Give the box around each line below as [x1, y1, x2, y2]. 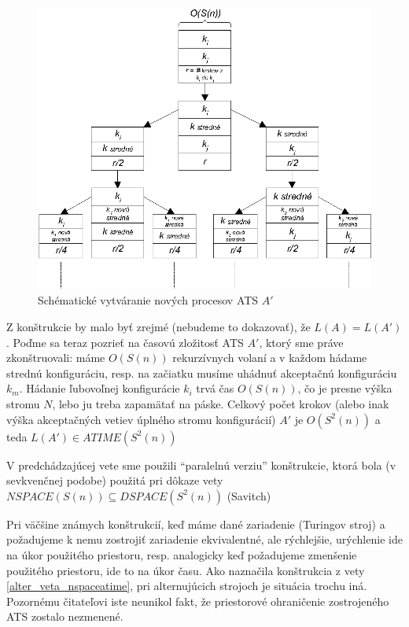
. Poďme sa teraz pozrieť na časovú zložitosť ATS [6, 334, 244, 350]
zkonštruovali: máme [6, 349, 105, 366]
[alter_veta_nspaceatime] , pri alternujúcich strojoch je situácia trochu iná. [6, 577, 367, 594]
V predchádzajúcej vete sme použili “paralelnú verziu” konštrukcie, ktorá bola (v [6, 456, 396, 473]
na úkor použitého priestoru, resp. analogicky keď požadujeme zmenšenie [6, 546, 357, 562]
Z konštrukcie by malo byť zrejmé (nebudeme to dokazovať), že [6, 319, 311, 335]
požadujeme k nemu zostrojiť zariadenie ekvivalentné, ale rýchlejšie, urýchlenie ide [6, 531, 403, 548]
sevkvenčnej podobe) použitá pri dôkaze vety [6, 472, 223, 489]
